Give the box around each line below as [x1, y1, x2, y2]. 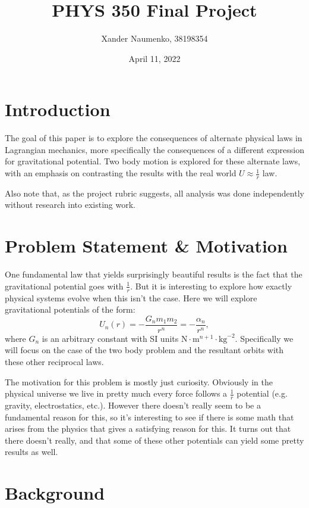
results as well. [5, 445, 58, 458]
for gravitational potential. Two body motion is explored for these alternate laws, [5, 155, 301, 167]
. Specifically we [235, 332, 294, 344]
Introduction [5, 97, 111, 121]
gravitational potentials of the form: [5, 303, 135, 316]
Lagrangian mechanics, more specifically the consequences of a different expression [5, 143, 304, 155]
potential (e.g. [237, 387, 288, 400]
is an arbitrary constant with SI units [42, 332, 179, 344]
